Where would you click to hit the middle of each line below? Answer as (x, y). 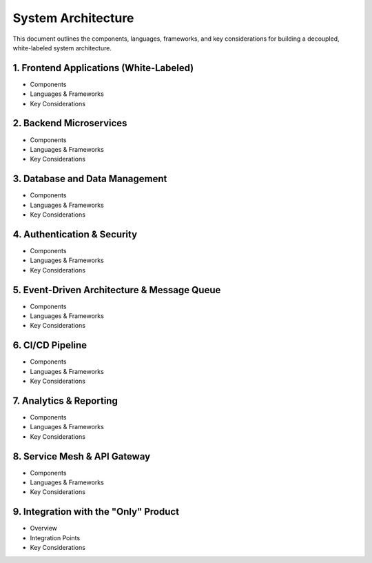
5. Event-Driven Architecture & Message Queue (117, 290)
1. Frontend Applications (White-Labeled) (103, 68)
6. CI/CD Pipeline (50, 345)
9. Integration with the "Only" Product (96, 512)
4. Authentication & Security (75, 234)
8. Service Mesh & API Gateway (82, 456)
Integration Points (55, 537)
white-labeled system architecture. (62, 48)
